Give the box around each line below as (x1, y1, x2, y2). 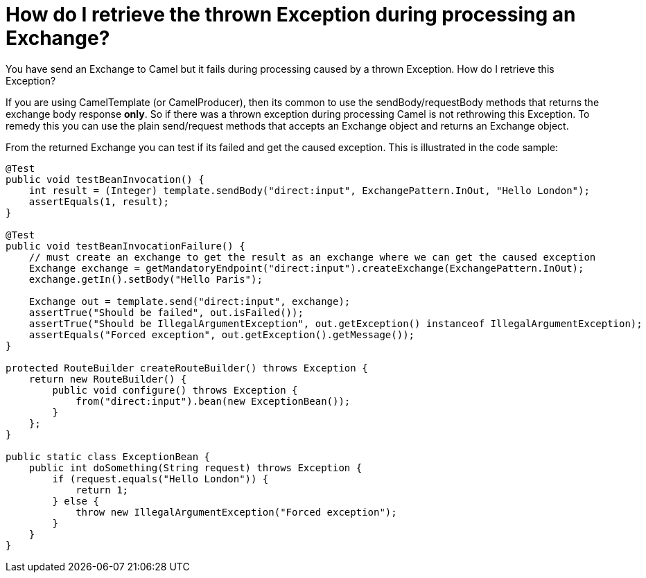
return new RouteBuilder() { (28, 373, 187, 385)
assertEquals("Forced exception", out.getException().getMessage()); (28, 329, 415, 340)
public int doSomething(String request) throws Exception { (28, 462, 363, 473)
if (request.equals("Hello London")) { (52, 473, 269, 484)
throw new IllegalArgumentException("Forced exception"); (76, 506, 397, 518)
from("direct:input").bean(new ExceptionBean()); (76, 395, 351, 407)
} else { (52, 495, 99, 507)
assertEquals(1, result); (28, 195, 170, 207)
